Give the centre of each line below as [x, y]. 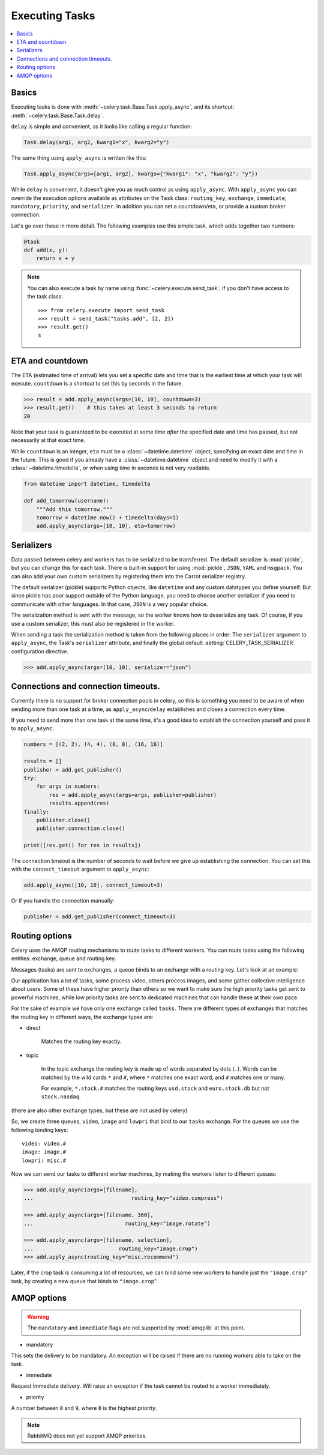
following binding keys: [40, 1130]
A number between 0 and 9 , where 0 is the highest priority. [84, 1408]
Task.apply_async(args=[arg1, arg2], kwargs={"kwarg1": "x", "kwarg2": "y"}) [141, 174]
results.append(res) [79, 803]
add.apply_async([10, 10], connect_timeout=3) [93, 885]
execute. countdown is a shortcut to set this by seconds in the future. [97, 384]
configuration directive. [40, 651]
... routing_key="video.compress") [123, 1198]
